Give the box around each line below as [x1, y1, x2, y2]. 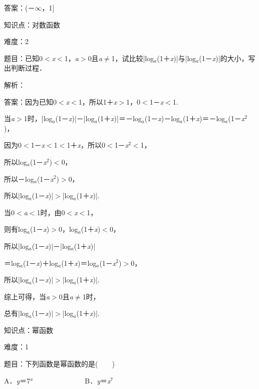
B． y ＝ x [85, 375, 111, 385]
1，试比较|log [111, 53, 154, 63]
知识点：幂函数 [4, 324, 53, 335]
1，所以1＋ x [78, 96, 117, 107]
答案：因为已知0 [4, 96, 57, 107]
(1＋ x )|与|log [157, 53, 196, 63]
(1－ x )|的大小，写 [199, 53, 255, 63]
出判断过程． [4, 63, 46, 73]
